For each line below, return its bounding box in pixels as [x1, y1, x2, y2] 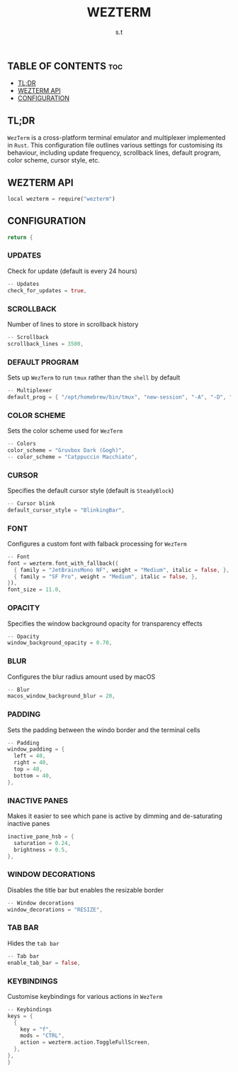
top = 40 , [13, 766, 42, 773]
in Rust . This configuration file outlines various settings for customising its [7, 141, 223, 150]
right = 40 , [13, 759, 50, 766]
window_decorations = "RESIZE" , [7, 906, 103, 913]
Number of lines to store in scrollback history [7, 320, 139, 328]
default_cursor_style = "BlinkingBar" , [7, 507, 125, 514]
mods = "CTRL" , [20, 1032, 65, 1039]
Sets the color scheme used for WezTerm [7, 426, 123, 435]
